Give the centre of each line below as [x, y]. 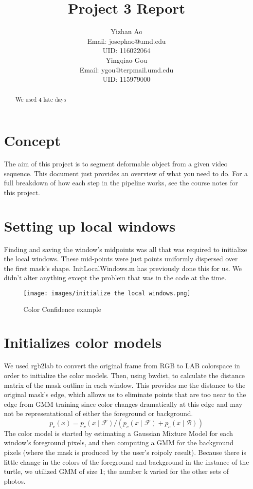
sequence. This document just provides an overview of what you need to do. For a [126, 173]
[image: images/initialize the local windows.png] [107, 293]
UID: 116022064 [126, 50]
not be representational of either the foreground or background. [99, 413]
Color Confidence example [62, 309]
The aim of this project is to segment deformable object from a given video [116, 164]
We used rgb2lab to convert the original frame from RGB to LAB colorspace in [122, 366]
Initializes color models [83, 342]
